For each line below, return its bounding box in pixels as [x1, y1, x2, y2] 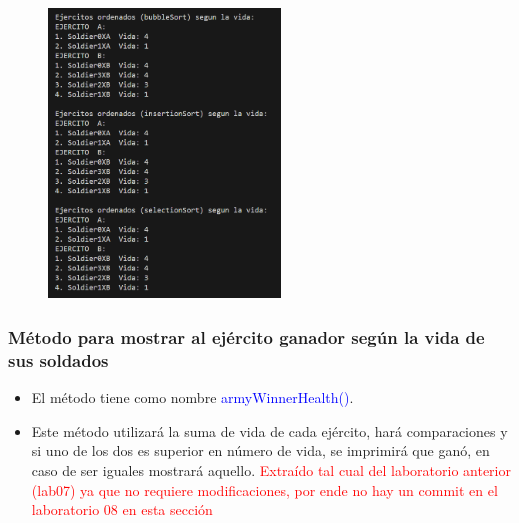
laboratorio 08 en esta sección [31, 499, 213, 520]
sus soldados [8, 347, 109, 372]
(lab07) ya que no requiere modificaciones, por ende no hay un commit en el [31, 479, 498, 500]
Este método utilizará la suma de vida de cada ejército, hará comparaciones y [31, 420, 508, 441]
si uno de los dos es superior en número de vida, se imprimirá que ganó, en [31, 440, 490, 461]
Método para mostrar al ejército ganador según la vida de [8, 324, 485, 349]
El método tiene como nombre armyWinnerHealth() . [31, 387, 354, 408]
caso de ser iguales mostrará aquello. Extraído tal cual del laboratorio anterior [31, 459, 511, 480]
